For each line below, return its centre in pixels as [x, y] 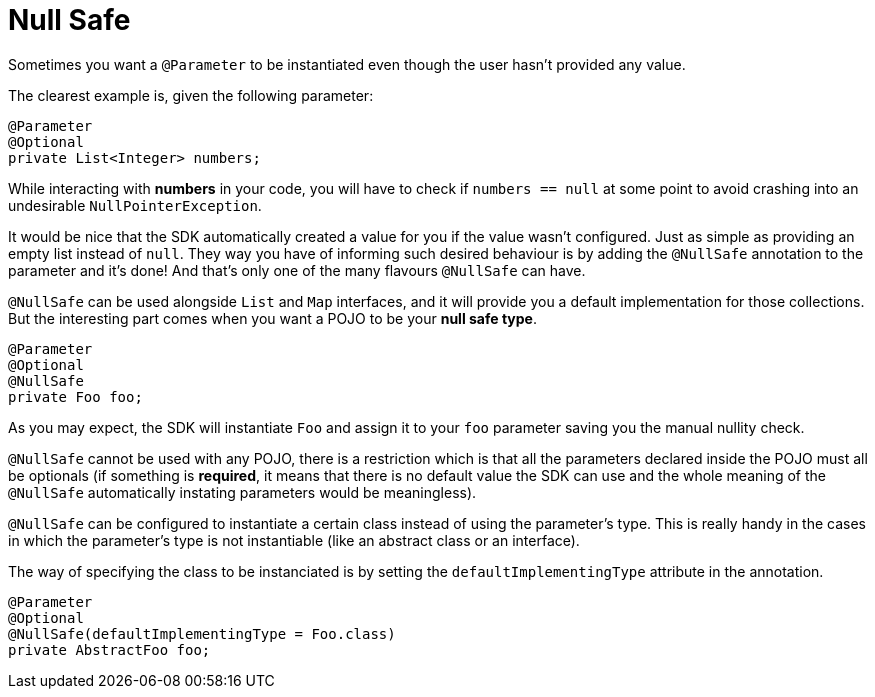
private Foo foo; [75, 396]
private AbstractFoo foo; [109, 649]
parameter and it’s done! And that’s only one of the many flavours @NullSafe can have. [297, 270]
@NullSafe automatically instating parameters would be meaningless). [242, 492]
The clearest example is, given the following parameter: [191, 95]
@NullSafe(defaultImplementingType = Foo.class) [202, 633]
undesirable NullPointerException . [135, 205]
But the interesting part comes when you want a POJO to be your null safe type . [272, 318]
